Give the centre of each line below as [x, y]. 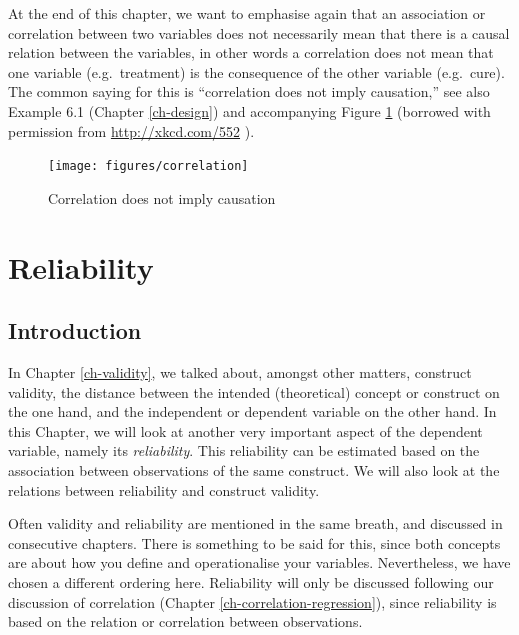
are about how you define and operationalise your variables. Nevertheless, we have [259, 562]
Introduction [75, 330]
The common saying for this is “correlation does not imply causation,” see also [249, 91]
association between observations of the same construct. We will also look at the [254, 469]
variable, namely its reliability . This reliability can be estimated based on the [244, 450]
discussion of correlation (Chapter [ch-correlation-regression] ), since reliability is [252, 601]
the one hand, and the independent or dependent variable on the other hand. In [252, 411]
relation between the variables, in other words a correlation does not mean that [251, 52]
